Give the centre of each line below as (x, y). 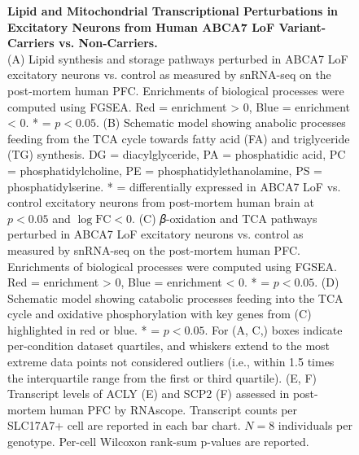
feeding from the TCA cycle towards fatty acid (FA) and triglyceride (179, 138)
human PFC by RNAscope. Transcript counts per (174, 409)
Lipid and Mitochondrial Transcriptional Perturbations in (173, 11)
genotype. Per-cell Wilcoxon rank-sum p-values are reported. (158, 442)
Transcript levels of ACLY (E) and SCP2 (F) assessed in (149, 394)
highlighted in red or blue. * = (84, 329)
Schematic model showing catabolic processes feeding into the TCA (175, 297)
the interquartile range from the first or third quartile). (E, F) (162, 377)
